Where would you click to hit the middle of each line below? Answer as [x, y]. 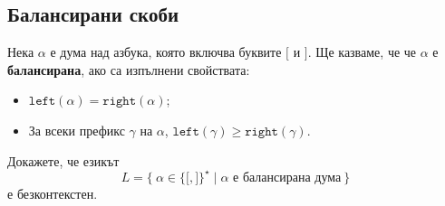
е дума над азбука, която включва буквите [166, 52]
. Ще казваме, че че [362, 52]
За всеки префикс [77, 130]
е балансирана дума [287, 178]
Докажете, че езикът [63, 160]
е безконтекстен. [53, 193]
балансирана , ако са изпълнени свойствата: [129, 69]
